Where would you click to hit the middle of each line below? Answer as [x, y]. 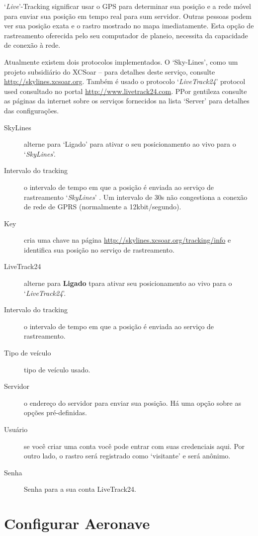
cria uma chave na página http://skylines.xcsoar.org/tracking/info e [128, 240]
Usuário [16, 429]
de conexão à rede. [32, 45]
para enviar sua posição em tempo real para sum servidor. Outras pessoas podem [128, 16]
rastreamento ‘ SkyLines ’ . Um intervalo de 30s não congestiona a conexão [136, 197]
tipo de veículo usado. [57, 369]
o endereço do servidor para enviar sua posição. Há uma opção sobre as [132, 402]
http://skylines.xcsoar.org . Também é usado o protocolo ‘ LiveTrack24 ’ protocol [125, 81]
